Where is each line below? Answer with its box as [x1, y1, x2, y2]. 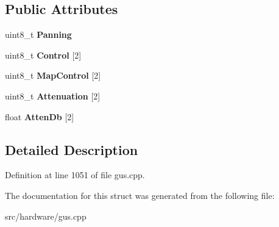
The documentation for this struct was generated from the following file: [5, 189, 275, 201]
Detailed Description [5, 140, 138, 159]
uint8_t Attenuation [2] [5, 89, 101, 102]
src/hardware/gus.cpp [5, 209, 87, 222]
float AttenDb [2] [5, 110, 74, 123]
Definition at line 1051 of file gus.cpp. [5, 168, 145, 181]
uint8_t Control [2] [5, 48, 82, 61]
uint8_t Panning [5, 28, 72, 41]
